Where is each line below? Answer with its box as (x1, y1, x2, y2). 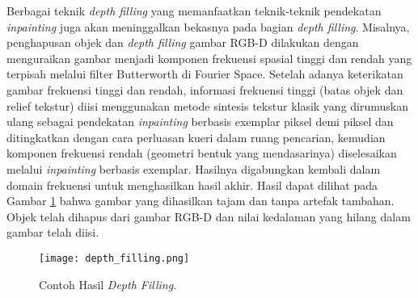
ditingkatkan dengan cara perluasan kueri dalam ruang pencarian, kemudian (6, 128, 386, 145)
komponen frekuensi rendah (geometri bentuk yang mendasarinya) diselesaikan (6, 145, 397, 162)
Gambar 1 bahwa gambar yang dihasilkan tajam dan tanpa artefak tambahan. (6, 192, 395, 209)
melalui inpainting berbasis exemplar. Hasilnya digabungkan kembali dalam (6, 160, 381, 177)
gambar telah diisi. (6, 224, 99, 241)
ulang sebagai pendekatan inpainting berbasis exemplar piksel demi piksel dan (6, 113, 394, 130)
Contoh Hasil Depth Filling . (39, 275, 177, 292)
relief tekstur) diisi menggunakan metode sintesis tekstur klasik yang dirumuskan (6, 97, 409, 114)
